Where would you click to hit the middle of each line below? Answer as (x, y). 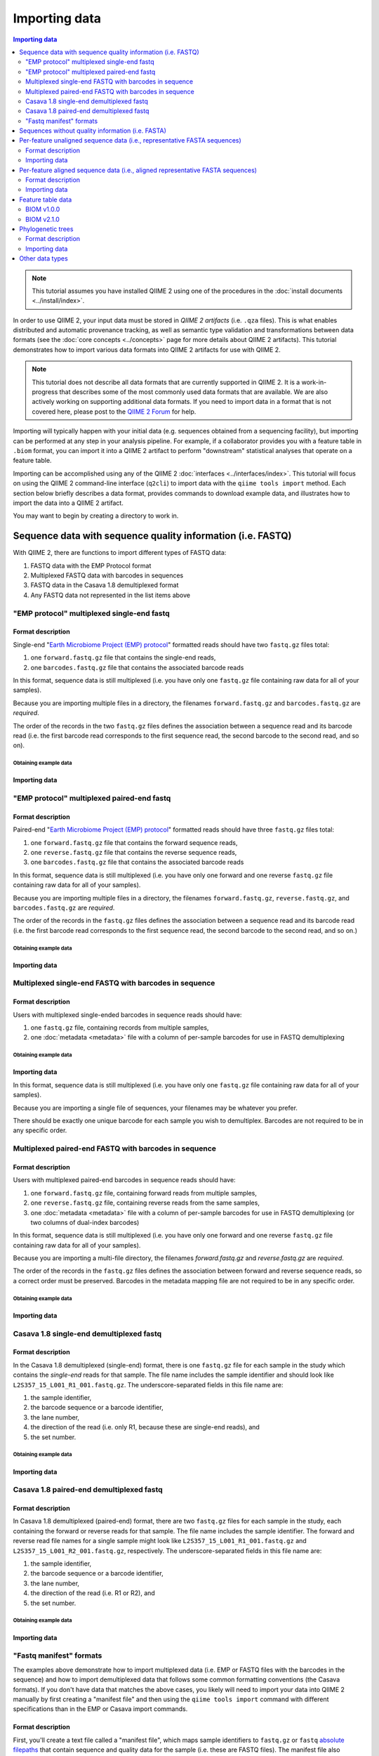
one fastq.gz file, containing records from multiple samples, (120, 1028)
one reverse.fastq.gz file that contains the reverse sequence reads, (134, 852)
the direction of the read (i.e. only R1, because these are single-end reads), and (145, 1427)
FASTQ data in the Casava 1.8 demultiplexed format (105, 585)
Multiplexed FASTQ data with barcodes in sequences (107, 575)
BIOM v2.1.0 (42, 219)
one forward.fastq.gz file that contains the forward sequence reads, (134, 842)
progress (45, 392)
